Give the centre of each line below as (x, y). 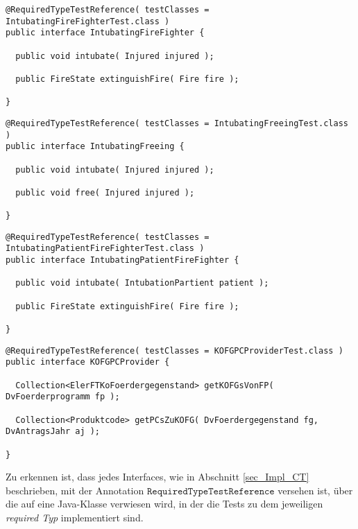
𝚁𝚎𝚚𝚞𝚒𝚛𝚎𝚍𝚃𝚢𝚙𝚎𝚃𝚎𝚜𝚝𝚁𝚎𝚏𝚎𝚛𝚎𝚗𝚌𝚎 (211, 491)
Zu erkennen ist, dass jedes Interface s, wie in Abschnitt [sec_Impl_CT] (157, 477)
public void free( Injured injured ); (105, 192)
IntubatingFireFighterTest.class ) (88, 21)
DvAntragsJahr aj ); (53, 432)
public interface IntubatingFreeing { (95, 147)
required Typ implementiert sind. (75, 518)
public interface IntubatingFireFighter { (105, 33)
